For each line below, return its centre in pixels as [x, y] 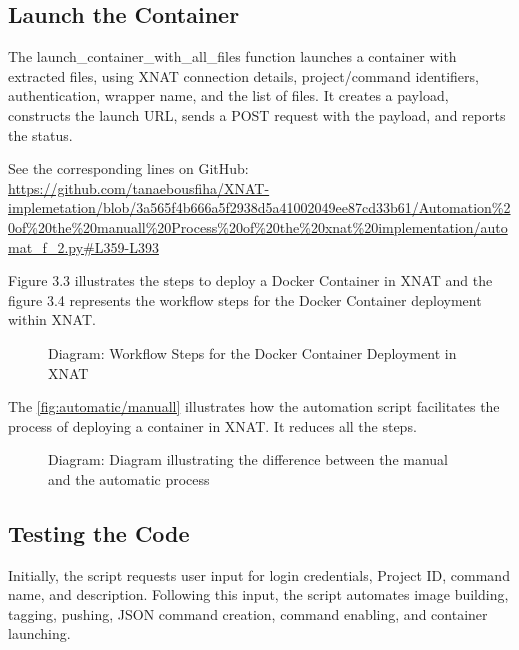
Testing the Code [99, 532]
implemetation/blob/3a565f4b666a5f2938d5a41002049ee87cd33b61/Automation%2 [259, 207]
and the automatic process [129, 478]
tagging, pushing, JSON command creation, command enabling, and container [248, 613]
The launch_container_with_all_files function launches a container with [232, 56]
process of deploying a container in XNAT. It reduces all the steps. [212, 425]
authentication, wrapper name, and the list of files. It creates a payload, [228, 95]
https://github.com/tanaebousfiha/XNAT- [139, 187]
